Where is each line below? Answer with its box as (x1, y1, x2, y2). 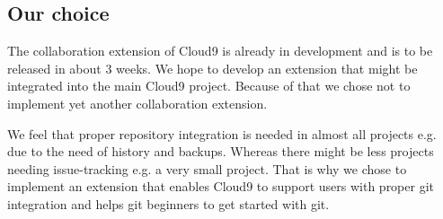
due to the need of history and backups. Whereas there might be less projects (7, 142, 434, 161)
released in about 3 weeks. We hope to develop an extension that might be (7, 58, 418, 77)
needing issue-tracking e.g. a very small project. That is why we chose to (7, 159, 407, 178)
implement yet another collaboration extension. (7, 93, 268, 112)
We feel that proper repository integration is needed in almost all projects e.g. (7, 124, 437, 143)
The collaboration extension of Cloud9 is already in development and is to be (7, 41, 433, 60)
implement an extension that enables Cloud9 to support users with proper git (7, 177, 435, 196)
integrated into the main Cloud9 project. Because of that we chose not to (7, 76, 411, 95)
